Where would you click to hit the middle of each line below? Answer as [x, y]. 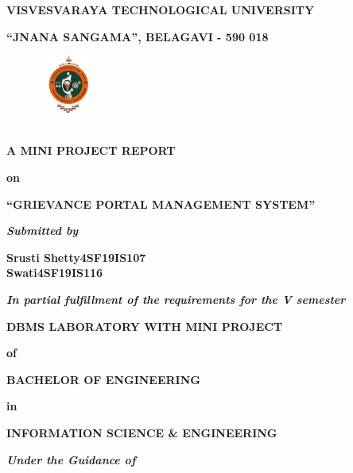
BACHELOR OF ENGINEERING [103, 379]
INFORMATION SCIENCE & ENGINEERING [142, 432]
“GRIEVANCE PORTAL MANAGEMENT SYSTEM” [161, 204]
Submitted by [43, 231]
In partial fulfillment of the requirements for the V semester [176, 299]
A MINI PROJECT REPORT [91, 150]
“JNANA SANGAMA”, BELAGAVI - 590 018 [138, 36]
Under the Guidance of [71, 459]
